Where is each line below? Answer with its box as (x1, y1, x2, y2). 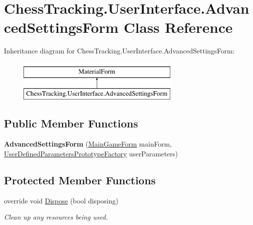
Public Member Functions (4, 116, 138, 131)
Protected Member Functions (4, 172, 156, 187)
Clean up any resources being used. (4, 212, 108, 222)
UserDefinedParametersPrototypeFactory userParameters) (4, 148, 178, 158)
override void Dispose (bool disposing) (4, 195, 118, 205)
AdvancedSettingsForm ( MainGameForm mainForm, (4, 139, 172, 149)
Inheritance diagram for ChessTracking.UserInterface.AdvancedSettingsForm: (4, 46, 235, 56)
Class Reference (123, 17, 233, 37)
